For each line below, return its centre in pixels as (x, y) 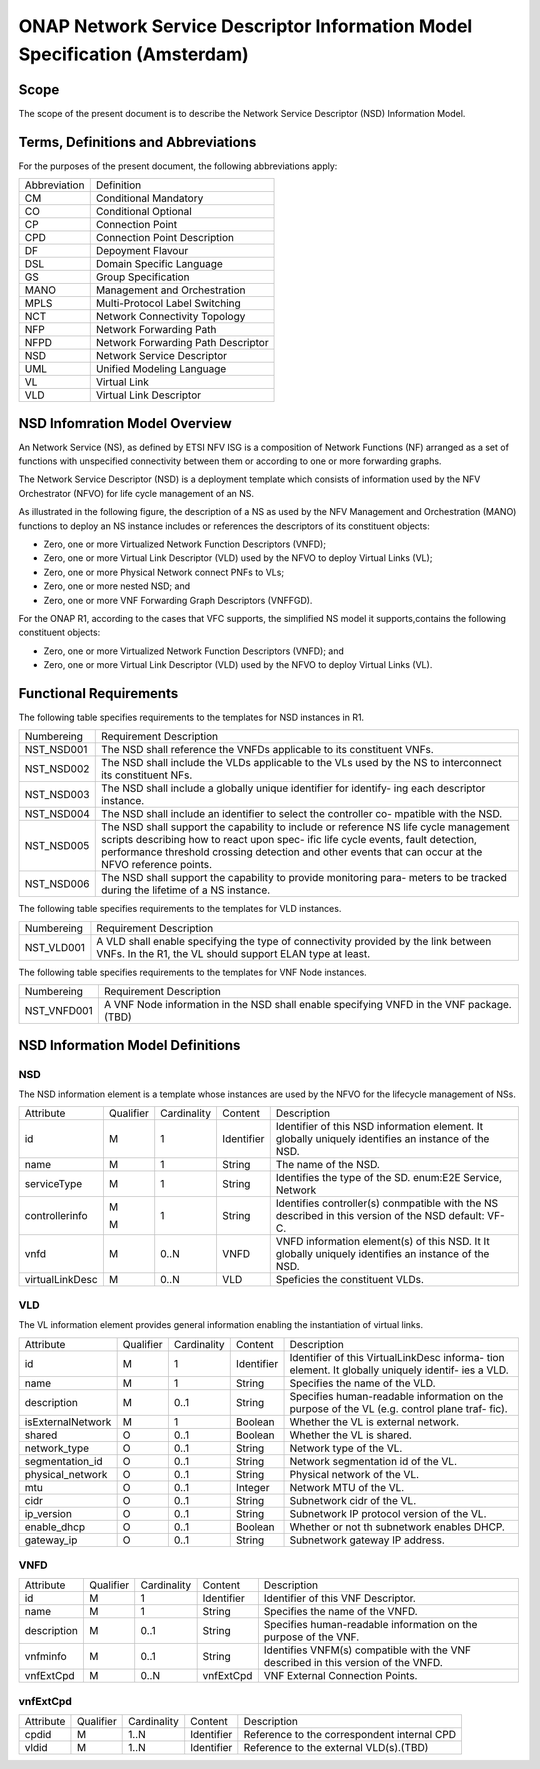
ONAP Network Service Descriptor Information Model (245, 26)
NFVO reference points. (157, 865)
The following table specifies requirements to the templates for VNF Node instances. (192, 972)
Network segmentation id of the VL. (373, 1461)
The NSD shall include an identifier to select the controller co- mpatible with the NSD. (302, 814)
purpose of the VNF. (311, 1637)
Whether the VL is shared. (350, 1435)
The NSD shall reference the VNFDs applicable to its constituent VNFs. (267, 750)
